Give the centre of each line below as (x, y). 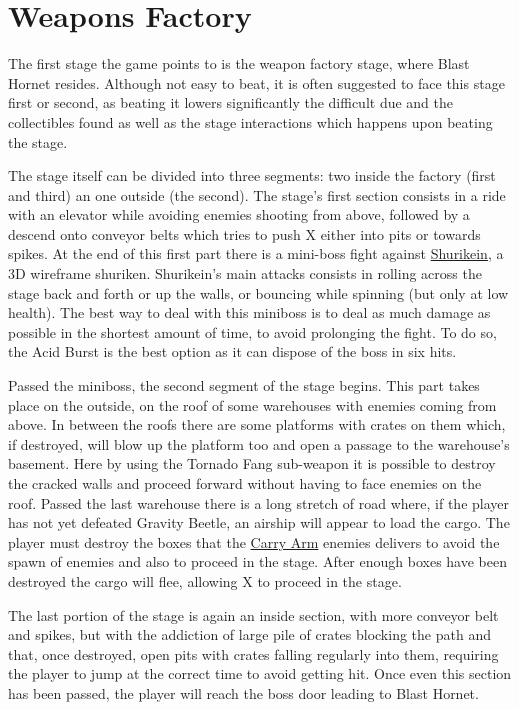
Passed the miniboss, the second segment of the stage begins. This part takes (244, 385)
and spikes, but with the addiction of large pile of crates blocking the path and (249, 634)
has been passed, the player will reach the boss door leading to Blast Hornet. (243, 692)
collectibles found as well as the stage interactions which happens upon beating (250, 121)
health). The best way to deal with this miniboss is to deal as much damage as (249, 312)
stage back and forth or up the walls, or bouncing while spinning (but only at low (258, 292)
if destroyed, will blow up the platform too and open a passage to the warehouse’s (259, 443)
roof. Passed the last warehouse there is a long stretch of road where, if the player (259, 502)
